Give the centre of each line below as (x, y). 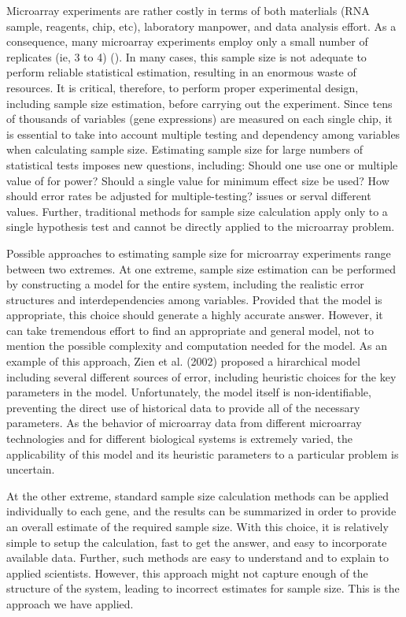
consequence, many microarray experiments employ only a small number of (187, 41)
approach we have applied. (70, 603)
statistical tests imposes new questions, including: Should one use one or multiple (202, 164)
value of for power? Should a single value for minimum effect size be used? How (198, 180)
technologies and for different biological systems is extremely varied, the (179, 439)
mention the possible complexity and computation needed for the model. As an (197, 346)
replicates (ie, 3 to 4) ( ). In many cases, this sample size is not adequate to (186, 56)
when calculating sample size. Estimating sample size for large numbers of (185, 149)
